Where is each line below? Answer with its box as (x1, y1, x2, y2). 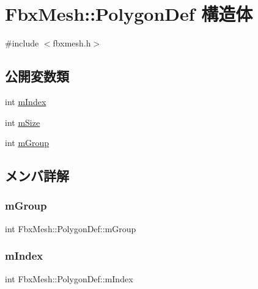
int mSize (5, 115, 40, 128)
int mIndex (5, 95, 46, 108)
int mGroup (5, 136, 50, 149)
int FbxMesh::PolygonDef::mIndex (5, 272, 133, 285)
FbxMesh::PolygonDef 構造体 (5, 1, 253, 26)
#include (5, 37, 39, 49)
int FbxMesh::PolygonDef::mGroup (5, 222, 136, 235)
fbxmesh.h (53, 37, 91, 49)
